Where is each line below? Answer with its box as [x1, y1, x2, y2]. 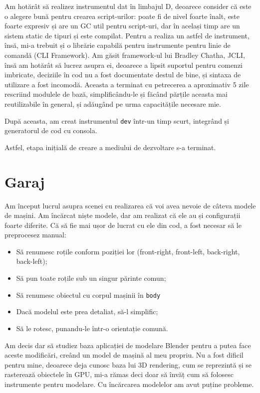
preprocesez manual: [4, 229, 66, 240]
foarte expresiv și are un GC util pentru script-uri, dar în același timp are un [4, 20, 240, 31]
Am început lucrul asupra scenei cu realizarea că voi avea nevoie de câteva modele [4, 200, 256, 210]
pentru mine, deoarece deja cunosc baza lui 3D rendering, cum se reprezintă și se [4, 359, 252, 370]
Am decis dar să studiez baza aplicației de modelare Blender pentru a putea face [4, 340, 251, 350]
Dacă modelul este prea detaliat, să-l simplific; [16, 306, 158, 317]
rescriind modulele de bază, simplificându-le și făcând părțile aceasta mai [4, 89, 228, 99]
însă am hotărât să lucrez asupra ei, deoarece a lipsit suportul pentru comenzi [4, 59, 243, 70]
